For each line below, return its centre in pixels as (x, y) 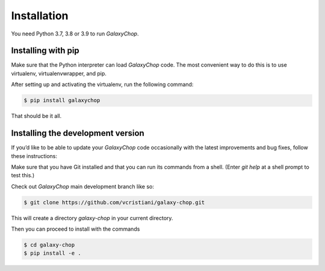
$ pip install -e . (52, 253)
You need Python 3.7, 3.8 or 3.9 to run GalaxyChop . (75, 34)
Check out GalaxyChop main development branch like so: (83, 186)
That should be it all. (36, 116)
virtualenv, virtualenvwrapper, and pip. (59, 73)
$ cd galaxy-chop (49, 245)
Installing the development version (78, 133)
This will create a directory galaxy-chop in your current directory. (92, 218)
